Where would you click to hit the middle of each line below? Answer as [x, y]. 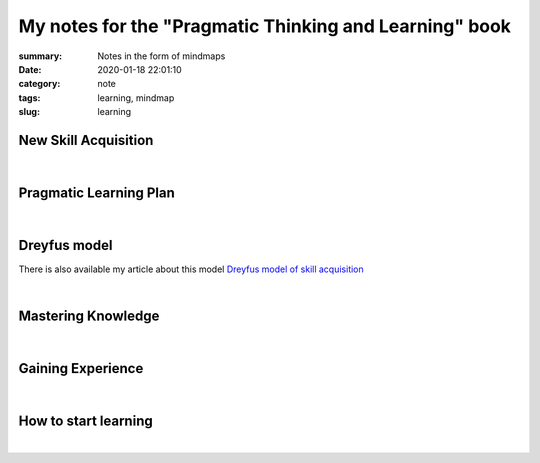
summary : [40, 56]
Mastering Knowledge [89, 316]
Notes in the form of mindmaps [161, 56]
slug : [29, 112]
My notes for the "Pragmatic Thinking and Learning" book [265, 26]
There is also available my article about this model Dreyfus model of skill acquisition [191, 269]
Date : [30, 69]
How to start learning [86, 420]
